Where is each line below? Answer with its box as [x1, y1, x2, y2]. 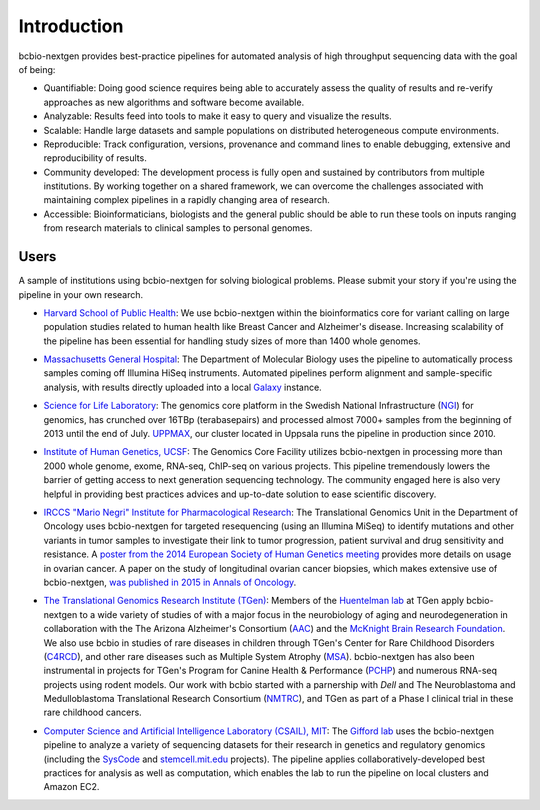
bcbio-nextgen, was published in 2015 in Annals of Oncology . [43, 576, 297, 588]
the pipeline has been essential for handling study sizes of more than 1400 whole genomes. [43, 335, 421, 347]
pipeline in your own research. [18, 288, 144, 300]
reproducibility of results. [43, 152, 147, 164]
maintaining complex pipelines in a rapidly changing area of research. [43, 194, 330, 206]
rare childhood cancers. [43, 706, 142, 719]
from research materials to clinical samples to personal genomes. [43, 222, 313, 234]
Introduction [18, 15, 124, 37]
